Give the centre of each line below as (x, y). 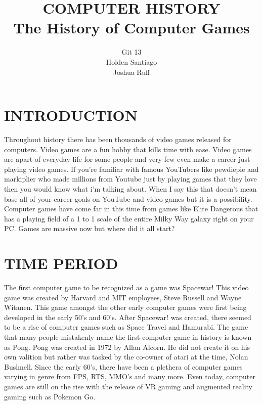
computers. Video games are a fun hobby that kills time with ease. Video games (128, 149)
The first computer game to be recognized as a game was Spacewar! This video (126, 287)
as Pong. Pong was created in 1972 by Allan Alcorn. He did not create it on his (127, 347)
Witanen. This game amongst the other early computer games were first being (125, 307)
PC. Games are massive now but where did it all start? (90, 228)
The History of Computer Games (131, 28)
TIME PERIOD (61, 263)
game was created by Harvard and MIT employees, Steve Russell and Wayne (123, 297)
